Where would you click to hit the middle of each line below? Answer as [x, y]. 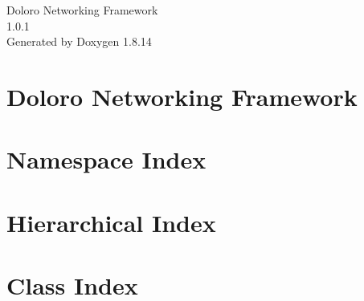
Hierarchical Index [111, 222]
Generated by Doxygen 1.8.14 [79, 41]
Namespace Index [106, 159]
